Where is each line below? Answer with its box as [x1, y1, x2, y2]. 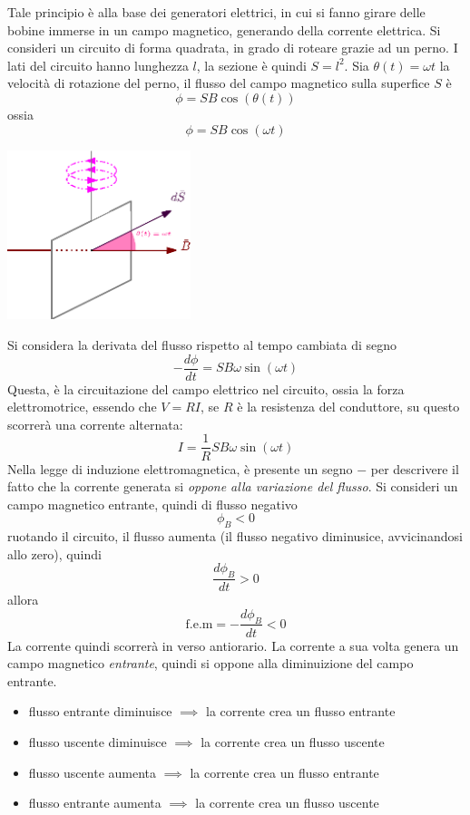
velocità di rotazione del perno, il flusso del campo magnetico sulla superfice [7, 73, 430, 92]
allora [7, 590, 39, 609]
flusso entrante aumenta [28, 793, 162, 812]
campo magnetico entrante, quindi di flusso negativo [7, 494, 298, 513]
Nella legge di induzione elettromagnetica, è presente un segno [7, 459, 353, 478]
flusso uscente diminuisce [28, 732, 167, 751]
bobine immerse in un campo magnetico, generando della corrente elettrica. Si [7, 20, 441, 39]
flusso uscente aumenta [28, 762, 157, 781]
